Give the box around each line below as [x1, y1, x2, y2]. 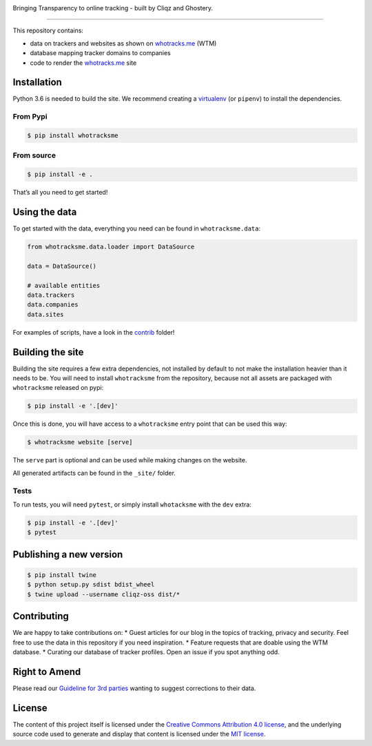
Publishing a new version [12, 549, 123, 560]
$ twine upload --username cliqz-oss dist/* [27, 590, 180, 598]
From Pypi [12, 112, 48, 121]
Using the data [12, 206, 77, 217]
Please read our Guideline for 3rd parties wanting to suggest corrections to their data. [12, 684, 256, 692]
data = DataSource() [27, 262, 96, 270]
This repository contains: [12, 26, 84, 35]
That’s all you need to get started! [12, 188, 108, 197]
